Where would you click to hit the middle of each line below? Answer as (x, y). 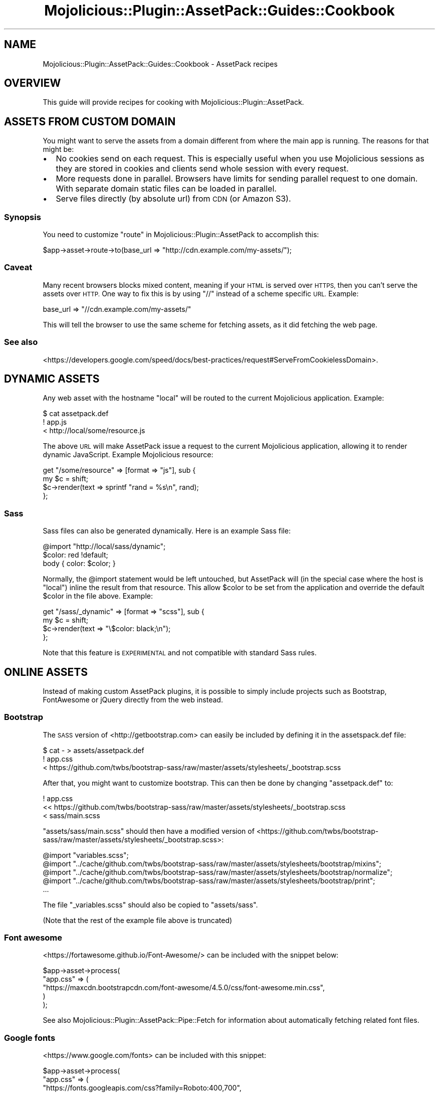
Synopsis (23, 217)
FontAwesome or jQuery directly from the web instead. (133, 699)
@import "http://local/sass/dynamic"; (104, 546)
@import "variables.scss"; (86, 855)
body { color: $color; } (79, 564)
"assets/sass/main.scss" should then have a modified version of (149, 831)
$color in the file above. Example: (98, 596)
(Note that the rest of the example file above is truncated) (138, 920)
